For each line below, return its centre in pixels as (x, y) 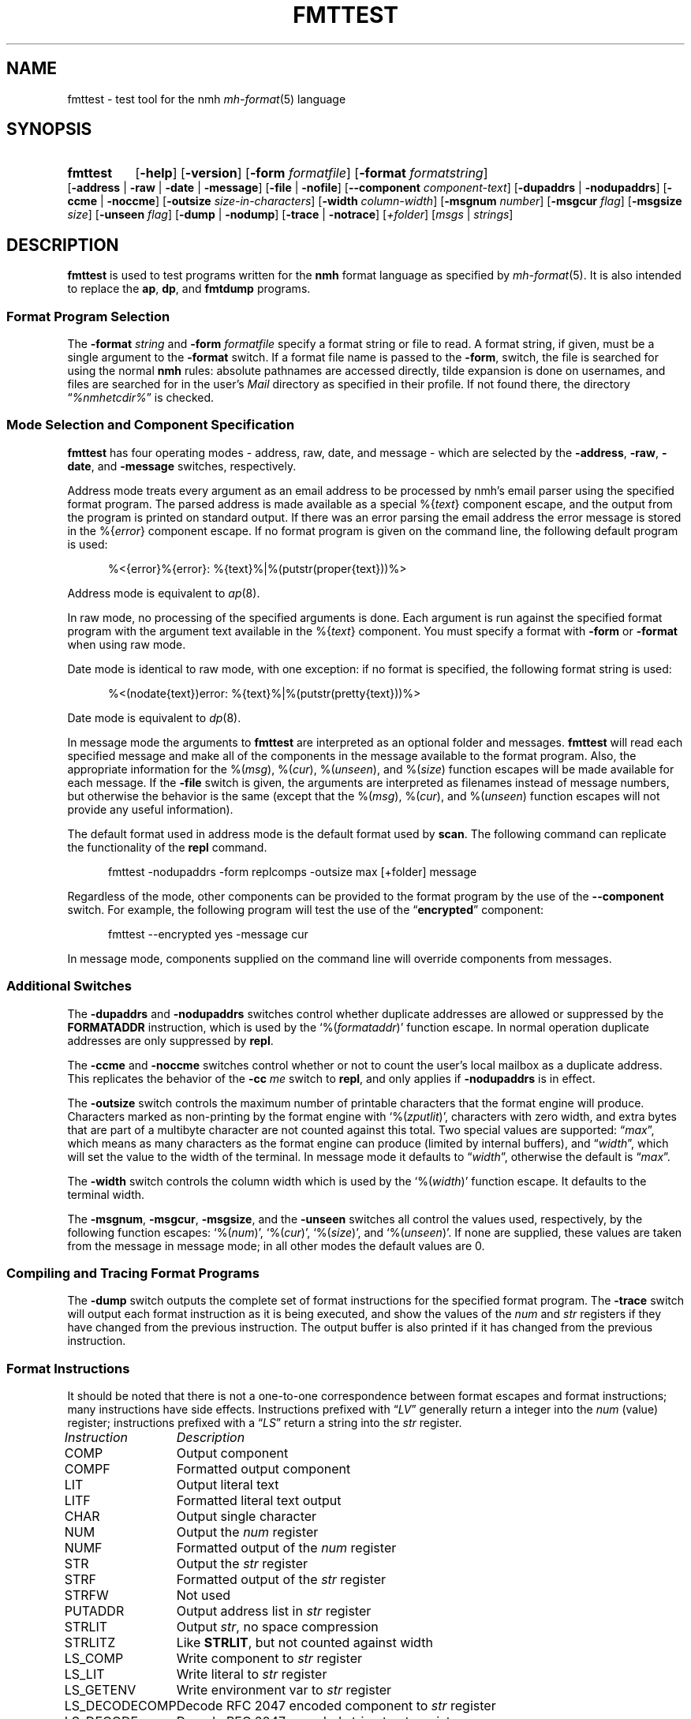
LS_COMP (94, 1659)
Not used (204, 1595)
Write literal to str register (252, 1674)
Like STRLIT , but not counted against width (304, 1643)
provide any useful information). (150, 809)
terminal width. (106, 1194)
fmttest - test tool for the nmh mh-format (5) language (207, 99)
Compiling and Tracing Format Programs (133, 1273)
